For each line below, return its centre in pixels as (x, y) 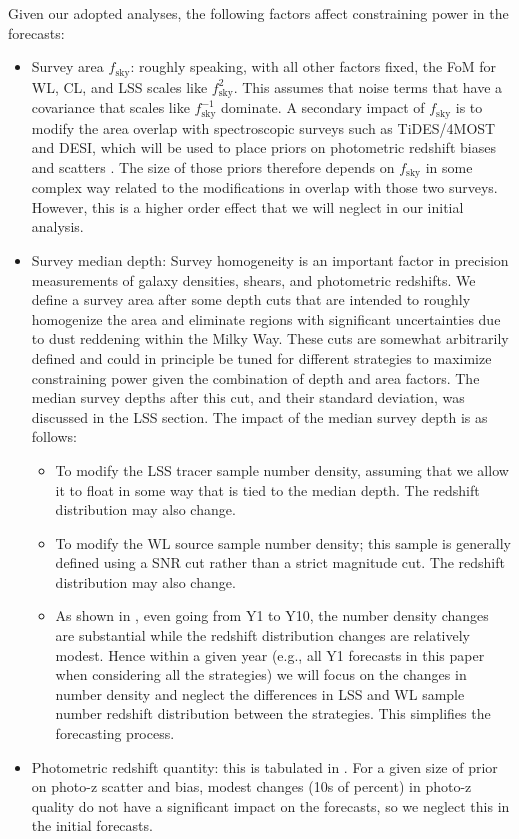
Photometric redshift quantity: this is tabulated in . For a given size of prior (264, 766)
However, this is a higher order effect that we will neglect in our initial (247, 206)
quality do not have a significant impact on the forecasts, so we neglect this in (270, 805)
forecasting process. (115, 733)
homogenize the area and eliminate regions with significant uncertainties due (266, 318)
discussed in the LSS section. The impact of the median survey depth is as (259, 416)
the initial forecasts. (92, 825)
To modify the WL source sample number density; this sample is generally (283, 542)
